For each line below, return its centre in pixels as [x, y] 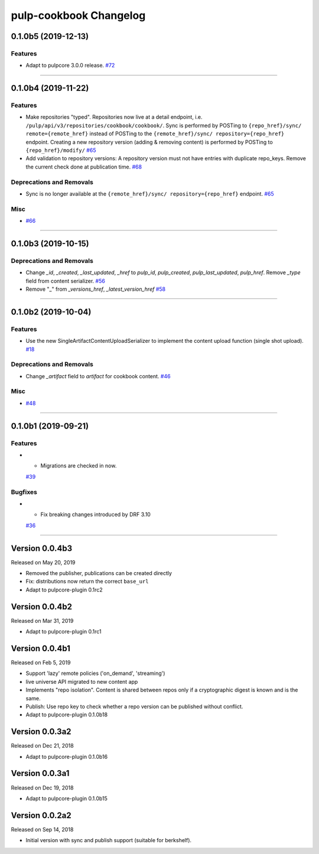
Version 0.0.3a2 [41, 732]
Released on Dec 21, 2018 [42, 746]
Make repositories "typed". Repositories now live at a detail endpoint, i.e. [114, 117]
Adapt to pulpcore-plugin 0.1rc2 [64, 590]
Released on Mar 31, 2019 [42, 621]
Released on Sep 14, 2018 [42, 829]
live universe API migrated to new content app [82, 681]
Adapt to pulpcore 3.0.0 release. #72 [70, 66]
